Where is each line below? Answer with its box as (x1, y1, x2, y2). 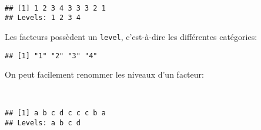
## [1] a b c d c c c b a (5, 109, 106, 118)
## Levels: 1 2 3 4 (5, 14, 81, 22)
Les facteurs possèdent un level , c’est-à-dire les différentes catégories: (5, 30, 257, 42)
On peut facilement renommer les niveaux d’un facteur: (5, 68, 204, 81)
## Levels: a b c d (5, 119, 81, 128)
